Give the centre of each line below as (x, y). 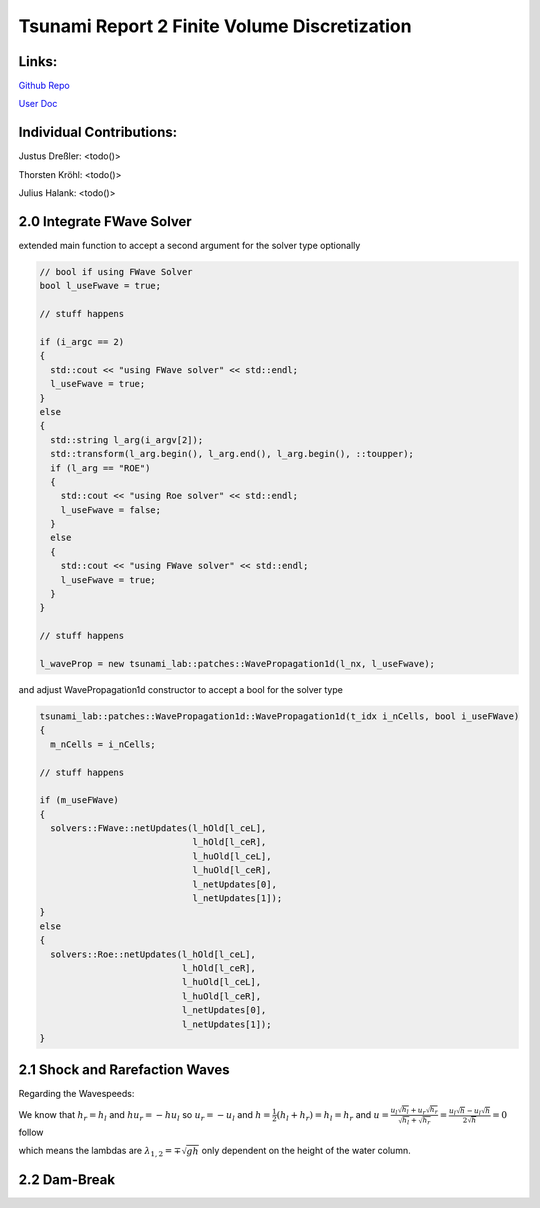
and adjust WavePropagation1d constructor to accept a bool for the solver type (181, 689)
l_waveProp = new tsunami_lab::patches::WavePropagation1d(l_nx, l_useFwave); (237, 663)
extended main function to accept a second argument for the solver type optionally (189, 246)
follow (31, 1132)
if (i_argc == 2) (82, 341)
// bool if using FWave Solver (116, 272)
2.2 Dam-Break (66, 1179)
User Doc (38, 104)
